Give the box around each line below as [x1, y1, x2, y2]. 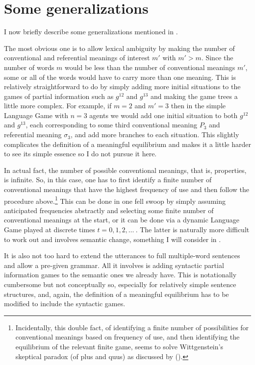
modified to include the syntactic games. [4, 298, 126, 309]
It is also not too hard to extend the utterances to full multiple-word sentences [4, 250, 240, 261]
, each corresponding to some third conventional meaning [25, 120, 197, 130]
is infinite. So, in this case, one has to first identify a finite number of [4, 174, 212, 185]
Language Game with [4, 110, 68, 120]
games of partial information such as [4, 91, 114, 101]
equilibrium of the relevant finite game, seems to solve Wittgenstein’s [15, 341, 223, 351]
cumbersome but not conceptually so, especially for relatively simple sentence [4, 279, 236, 290]
